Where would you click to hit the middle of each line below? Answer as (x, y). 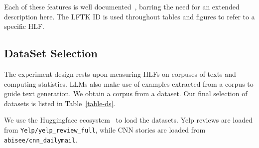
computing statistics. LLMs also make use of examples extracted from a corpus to (129, 83)
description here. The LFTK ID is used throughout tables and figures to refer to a (129, 16)
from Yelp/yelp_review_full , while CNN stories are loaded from (105, 129)
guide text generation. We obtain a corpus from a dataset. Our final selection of (126, 93)
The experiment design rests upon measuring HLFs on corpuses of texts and (120, 74)
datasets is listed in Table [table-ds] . (60, 103)
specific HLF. (24, 26)
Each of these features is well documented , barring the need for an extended (122, 6)
